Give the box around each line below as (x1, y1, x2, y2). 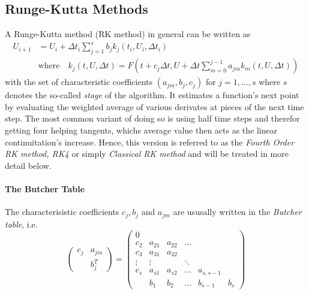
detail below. (5, 159, 52, 171)
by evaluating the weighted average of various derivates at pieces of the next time (5, 100, 304, 113)
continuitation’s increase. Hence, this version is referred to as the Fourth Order (5, 135, 295, 148)
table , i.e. (5, 217, 38, 230)
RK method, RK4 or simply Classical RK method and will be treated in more (5, 147, 289, 160)
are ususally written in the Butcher (173, 205, 302, 218)
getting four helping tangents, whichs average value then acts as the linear (5, 123, 278, 136)
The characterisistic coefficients (5, 205, 119, 218)
